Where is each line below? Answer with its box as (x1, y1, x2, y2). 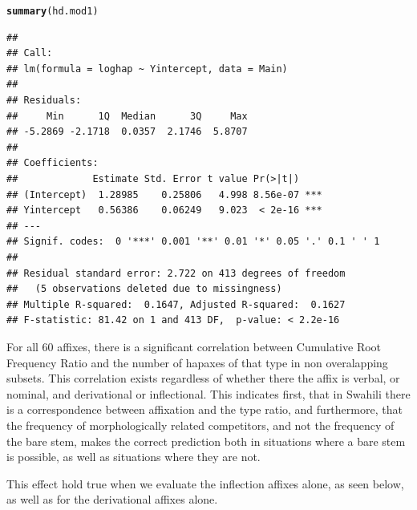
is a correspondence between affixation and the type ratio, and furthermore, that (6, 401, 403, 418)
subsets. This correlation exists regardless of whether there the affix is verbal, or (6, 370, 400, 387)
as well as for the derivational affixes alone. (6, 491, 218, 508)
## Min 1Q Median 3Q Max (6, 110, 248, 122)
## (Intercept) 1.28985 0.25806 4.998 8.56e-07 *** (6, 188, 322, 200)
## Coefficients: (6, 157, 99, 169)
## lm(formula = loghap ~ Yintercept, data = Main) (6, 63, 288, 75)
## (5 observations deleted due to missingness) (6, 283, 282, 295)
